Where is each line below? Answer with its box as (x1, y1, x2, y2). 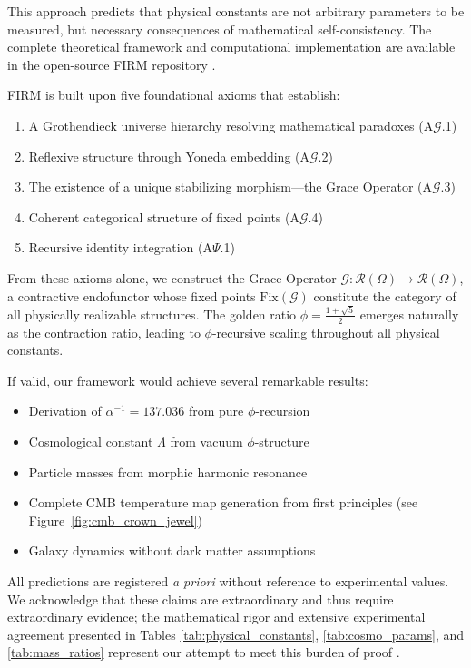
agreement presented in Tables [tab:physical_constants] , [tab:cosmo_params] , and (7, 624, 465, 643)
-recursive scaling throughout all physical (211, 322, 440, 341)
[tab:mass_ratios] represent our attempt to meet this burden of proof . (7, 643, 400, 662)
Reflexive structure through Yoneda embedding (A (28, 146, 309, 165)
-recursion (255, 401, 310, 420)
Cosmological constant (28, 432, 153, 451)
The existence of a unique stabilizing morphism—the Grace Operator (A (28, 177, 433, 196)
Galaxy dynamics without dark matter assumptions (28, 541, 316, 560)
